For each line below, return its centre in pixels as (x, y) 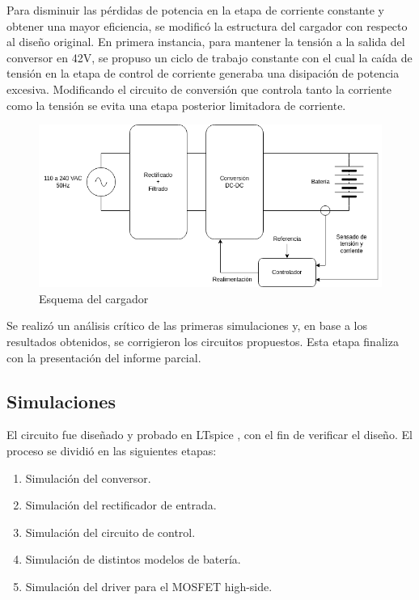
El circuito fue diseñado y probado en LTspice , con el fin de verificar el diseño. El (209, 435)
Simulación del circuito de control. (110, 532)
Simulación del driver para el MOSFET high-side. (149, 586)
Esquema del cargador (94, 298)
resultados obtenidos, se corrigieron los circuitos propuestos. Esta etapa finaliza (203, 342)
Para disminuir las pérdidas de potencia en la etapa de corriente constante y (195, 10)
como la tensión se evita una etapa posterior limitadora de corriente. (176, 105)
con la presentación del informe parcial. (104, 357)
